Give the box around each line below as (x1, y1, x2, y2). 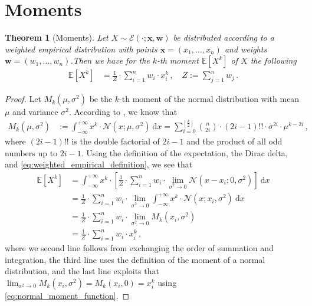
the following (250, 54, 297, 67)
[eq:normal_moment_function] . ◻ (5, 289, 130, 302)
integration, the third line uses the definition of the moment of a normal (5, 253, 265, 265)
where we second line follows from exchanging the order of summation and (5, 242, 274, 254)
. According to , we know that (68, 106, 178, 118)
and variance (12, 106, 58, 118)
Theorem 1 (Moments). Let (5, 31, 109, 44)
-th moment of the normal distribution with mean (119, 93, 300, 105)
